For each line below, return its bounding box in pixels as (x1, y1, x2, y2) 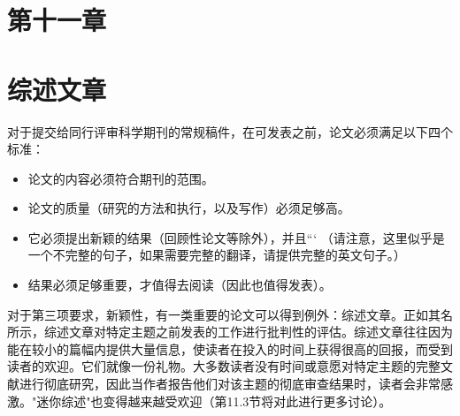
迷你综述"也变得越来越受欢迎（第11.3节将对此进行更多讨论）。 (36, 391, 392, 410)
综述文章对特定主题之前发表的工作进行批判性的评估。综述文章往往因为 (43, 322, 453, 341)
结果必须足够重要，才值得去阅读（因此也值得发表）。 (27, 276, 332, 294)
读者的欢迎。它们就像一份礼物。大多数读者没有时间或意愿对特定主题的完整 (7, 357, 441, 375)
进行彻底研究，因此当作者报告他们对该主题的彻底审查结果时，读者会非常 (19, 374, 441, 393)
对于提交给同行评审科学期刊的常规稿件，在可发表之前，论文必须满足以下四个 (7, 122, 453, 140)
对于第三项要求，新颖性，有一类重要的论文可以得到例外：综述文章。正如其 (7, 305, 441, 323)
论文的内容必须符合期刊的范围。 (27, 169, 214, 187)
